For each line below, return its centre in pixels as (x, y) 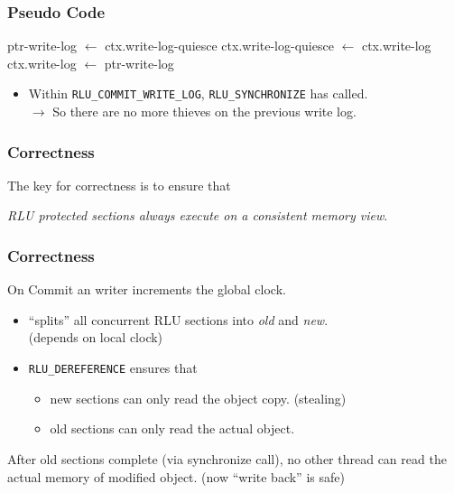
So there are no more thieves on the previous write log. (204, 112)
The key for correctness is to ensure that (119, 185)
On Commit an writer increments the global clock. (147, 289)
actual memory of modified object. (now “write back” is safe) (176, 476)
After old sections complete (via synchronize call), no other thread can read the (227, 458)
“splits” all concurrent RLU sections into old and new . (178, 319)
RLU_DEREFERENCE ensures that (113, 368)
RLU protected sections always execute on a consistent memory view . (198, 215)
